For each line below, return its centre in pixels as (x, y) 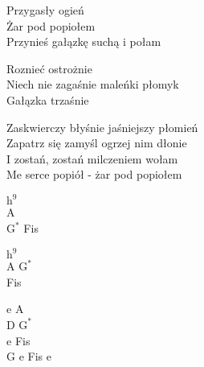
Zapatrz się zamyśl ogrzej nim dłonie (97, 143)
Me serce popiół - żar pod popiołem (94, 174)
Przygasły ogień (45, 10)
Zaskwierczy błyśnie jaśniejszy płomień (102, 127)
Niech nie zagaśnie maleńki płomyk (93, 84)
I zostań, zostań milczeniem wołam (92, 158)
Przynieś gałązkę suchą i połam (84, 41)
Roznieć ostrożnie (49, 68)
